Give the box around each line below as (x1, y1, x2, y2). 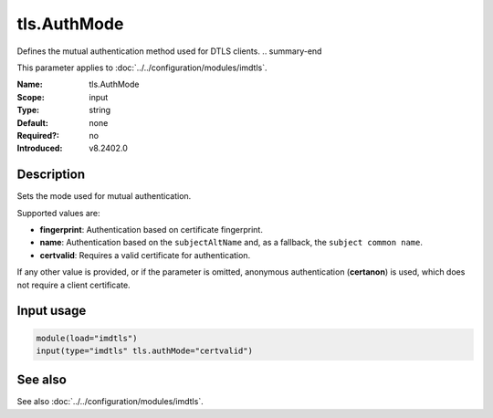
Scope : (16, 91, 45, 102)
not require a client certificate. (16, 279, 131, 290)
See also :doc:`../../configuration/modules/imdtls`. (16, 396, 205, 407)
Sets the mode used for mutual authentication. (16, 191, 192, 202)
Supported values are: (16, 207, 100, 218)
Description (16, 167, 86, 183)
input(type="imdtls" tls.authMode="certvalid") (36, 345, 253, 356)
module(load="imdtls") (36, 333, 138, 343)
